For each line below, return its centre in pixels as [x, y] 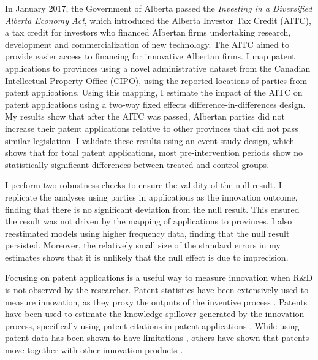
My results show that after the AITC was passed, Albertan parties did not [145, 116]
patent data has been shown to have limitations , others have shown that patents [157, 338]
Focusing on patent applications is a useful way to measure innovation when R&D [159, 278]
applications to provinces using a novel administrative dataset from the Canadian [158, 68]
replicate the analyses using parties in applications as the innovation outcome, [151, 197]
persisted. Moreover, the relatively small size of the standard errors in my [143, 245]
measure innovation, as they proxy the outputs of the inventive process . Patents [156, 301]
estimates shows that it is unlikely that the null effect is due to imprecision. [147, 257]
